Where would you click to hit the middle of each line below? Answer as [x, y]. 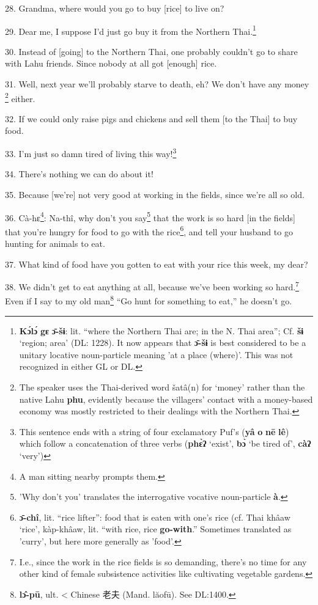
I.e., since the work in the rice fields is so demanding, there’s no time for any [163, 561]
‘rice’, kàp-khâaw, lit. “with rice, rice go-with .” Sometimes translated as [155, 529]
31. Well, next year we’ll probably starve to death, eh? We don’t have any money [157, 84]
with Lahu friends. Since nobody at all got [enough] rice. [111, 63]
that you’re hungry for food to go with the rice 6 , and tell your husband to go [149, 230]
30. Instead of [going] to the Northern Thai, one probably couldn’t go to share [151, 51]
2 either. [20, 97]
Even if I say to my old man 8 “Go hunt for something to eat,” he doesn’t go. [149, 300]
